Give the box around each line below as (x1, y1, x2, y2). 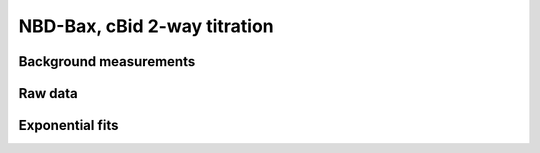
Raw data (18, 85, 79, 102)
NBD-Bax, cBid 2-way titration (18, 15, 274, 37)
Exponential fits (18, 117, 119, 134)
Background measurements (18, 53, 196, 70)
